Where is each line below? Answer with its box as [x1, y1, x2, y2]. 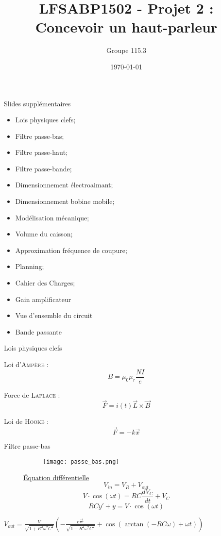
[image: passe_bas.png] [43, 458, 119, 465]
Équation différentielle [23, 472, 89, 482]
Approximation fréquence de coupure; [15, 245, 127, 255]
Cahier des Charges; [15, 278, 75, 288]
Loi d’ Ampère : [4, 359, 49, 369]
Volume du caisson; [15, 229, 73, 239]
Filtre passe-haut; [15, 147, 68, 157]
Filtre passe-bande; [15, 163, 72, 173]
